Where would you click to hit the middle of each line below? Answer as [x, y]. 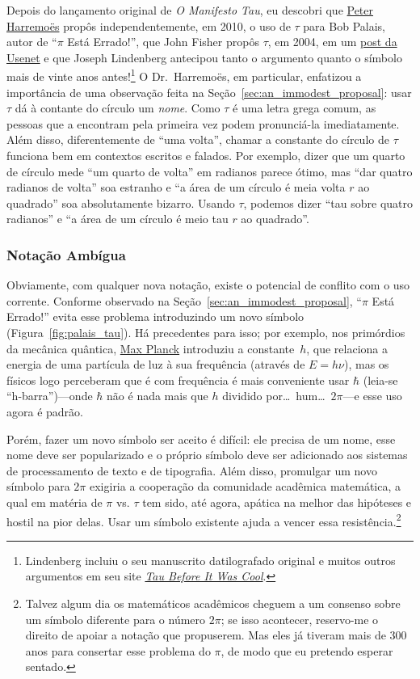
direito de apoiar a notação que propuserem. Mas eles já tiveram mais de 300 [216, 635]
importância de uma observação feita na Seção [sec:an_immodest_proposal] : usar [209, 92]
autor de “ [32, 42]
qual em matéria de [55, 502]
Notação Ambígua [66, 254]
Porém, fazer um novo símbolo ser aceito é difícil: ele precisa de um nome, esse [201, 439]
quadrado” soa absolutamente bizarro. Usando [121, 202]
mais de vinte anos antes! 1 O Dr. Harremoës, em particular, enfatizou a [184, 75]
